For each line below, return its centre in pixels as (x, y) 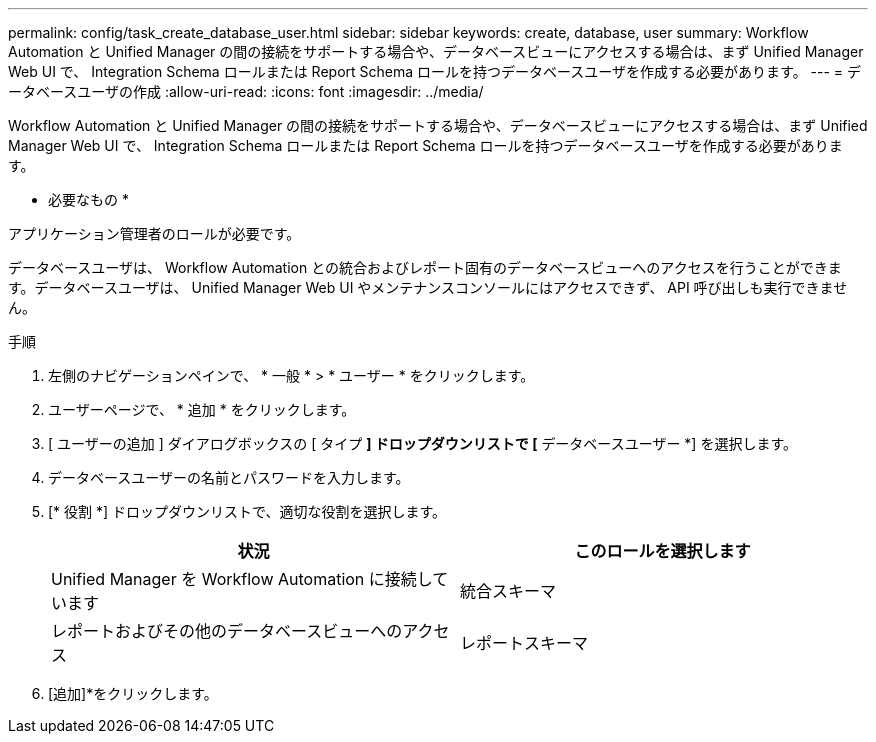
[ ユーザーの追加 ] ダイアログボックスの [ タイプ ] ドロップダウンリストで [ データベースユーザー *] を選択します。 (422, 443)
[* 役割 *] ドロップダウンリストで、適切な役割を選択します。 (247, 511)
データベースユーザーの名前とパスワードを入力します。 (229, 477)
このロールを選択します (662, 551)
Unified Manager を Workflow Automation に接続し (242, 579)
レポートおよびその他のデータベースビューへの (227, 631)
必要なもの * (88, 199)
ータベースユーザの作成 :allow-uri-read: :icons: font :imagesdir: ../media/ (246, 91)
